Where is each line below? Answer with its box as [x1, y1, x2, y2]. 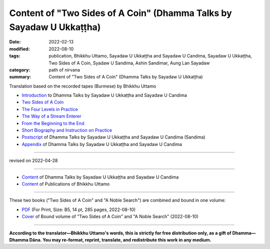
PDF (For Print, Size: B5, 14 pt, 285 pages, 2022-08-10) [21, 206, 136, 212]
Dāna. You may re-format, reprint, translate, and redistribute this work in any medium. [29, 236, 212, 242]
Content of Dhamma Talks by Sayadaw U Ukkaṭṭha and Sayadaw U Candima [21, 174, 179, 180]
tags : [9, 53, 20, 59]
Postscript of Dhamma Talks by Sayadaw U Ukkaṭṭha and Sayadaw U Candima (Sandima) [21, 134, 206, 140]
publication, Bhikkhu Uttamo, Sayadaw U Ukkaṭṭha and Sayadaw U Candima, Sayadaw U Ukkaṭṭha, [48, 53, 252, 59]
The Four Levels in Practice [21, 106, 78, 112]
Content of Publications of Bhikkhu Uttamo [21, 180, 110, 187]
